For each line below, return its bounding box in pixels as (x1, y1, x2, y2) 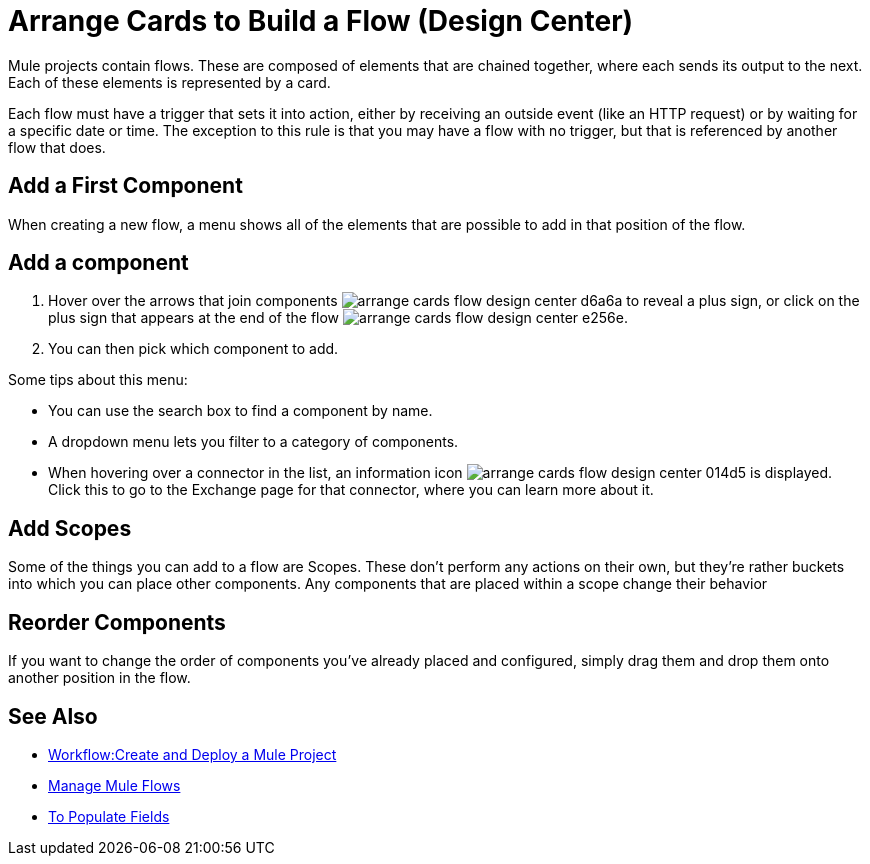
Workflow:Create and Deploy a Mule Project (48, 745, 337, 763)
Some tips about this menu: (8, 371, 188, 389)
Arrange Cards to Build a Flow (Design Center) (8, 4, 634, 38)
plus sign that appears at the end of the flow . (48, 309, 628, 327)
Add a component (8, 250, 189, 276)
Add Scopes (8, 515, 132, 541)
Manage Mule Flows (48, 776, 181, 794)
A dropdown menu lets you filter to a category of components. (48, 433, 459, 451)
